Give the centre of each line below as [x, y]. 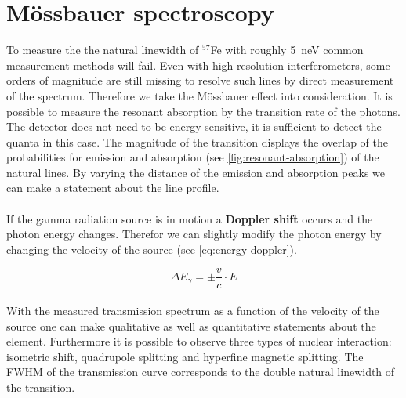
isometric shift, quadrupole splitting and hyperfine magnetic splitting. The [185, 356]
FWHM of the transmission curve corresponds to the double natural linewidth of [201, 372]
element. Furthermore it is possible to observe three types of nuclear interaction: [199, 341]
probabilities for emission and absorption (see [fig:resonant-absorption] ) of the [193, 157]
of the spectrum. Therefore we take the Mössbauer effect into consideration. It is [199, 95]
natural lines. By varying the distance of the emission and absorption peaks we [196, 172]
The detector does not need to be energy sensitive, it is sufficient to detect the [194, 127]
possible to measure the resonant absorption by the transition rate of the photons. [203, 111]
